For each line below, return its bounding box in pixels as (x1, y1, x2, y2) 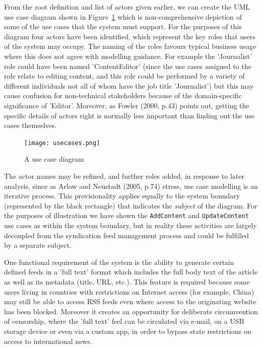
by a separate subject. (4, 240, 72, 250)
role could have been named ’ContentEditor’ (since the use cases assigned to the (4, 60, 251, 71)
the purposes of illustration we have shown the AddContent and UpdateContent (4, 210, 249, 221)
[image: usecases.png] (24, 139, 100, 147)
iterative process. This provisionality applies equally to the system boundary (4, 190, 240, 201)
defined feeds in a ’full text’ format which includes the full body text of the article (4, 266, 258, 277)
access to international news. (4, 335, 92, 346)
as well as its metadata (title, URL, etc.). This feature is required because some (4, 276, 250, 287)
